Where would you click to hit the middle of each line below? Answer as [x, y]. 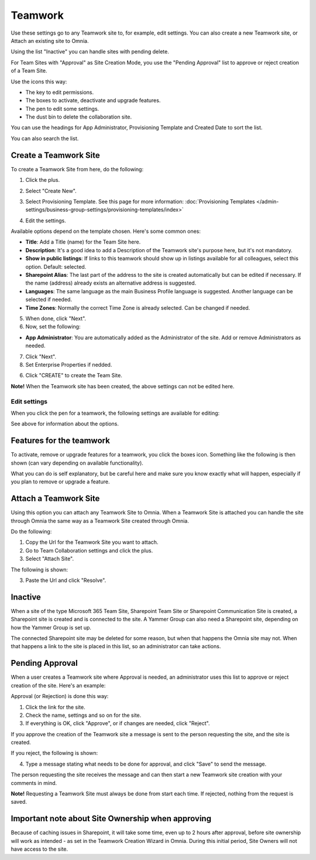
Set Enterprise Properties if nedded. [69, 364]
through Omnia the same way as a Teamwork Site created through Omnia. [100, 521]
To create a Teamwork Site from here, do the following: [77, 169]
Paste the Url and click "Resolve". [66, 580]
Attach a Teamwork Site [55, 499]
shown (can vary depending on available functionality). [77, 463]
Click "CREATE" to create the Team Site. [74, 375]
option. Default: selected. [56, 266]
